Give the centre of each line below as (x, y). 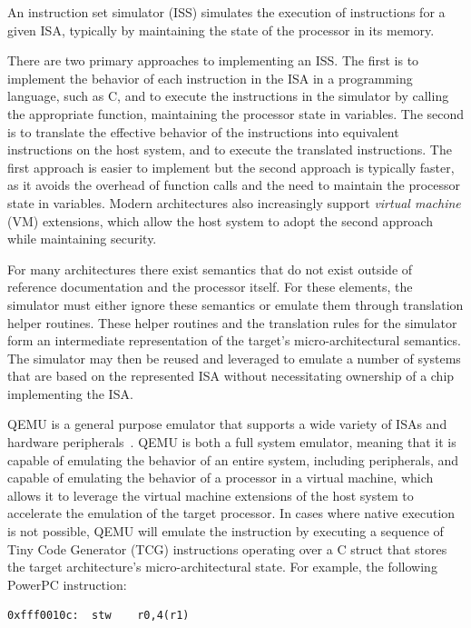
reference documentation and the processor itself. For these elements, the (210, 287)
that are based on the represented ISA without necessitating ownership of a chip (231, 376)
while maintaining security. (82, 239)
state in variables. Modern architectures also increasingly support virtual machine (234, 202)
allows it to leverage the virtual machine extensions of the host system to (211, 495)
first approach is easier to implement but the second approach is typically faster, (231, 167)
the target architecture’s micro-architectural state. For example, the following (222, 567)
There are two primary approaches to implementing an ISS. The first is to (213, 60)
